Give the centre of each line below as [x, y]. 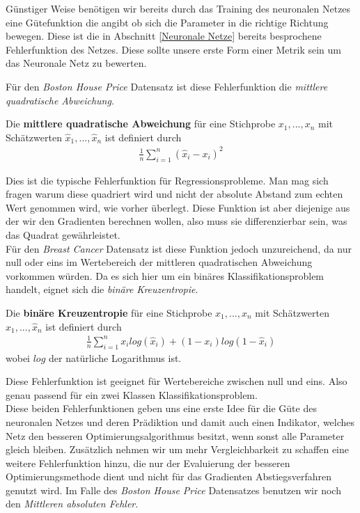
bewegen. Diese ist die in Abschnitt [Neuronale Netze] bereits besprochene [164, 36]
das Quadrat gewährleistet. [63, 235]
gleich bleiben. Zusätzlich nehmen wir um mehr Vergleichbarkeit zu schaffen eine [177, 449]
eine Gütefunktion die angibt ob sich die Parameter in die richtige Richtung [167, 22]
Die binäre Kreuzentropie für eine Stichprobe [109, 313]
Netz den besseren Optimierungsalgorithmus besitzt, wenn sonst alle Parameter [175, 435]
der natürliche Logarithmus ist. [115, 357]
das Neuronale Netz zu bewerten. [76, 63]
